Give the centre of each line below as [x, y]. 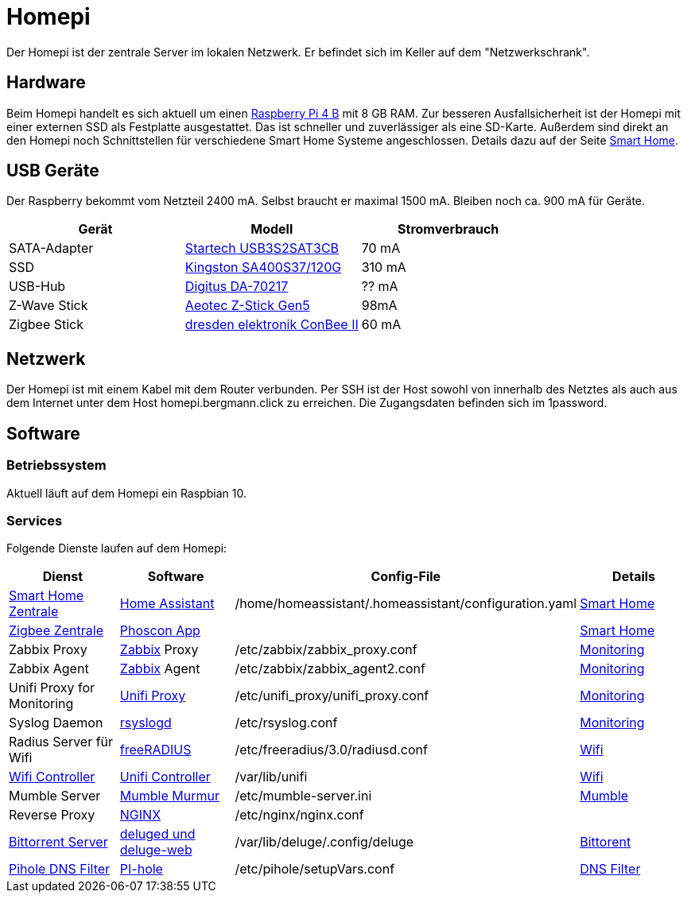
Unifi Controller [165, 777]
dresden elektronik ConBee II [272, 325]
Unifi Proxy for [52, 688]
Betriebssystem [56, 465]
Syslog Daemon [56, 723]
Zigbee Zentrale [56, 631]
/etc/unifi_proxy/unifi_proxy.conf [332, 696]
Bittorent [605, 842]
